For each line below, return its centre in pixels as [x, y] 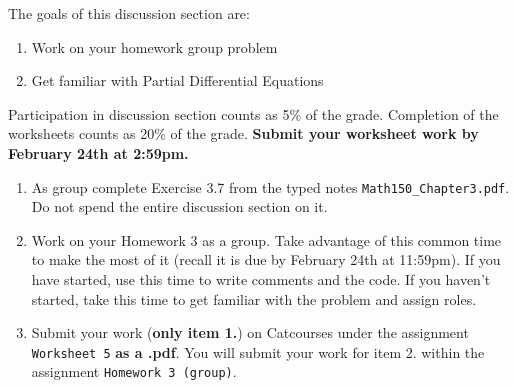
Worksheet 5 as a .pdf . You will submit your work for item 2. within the [258, 351]
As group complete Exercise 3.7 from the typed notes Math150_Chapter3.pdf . [270, 186]
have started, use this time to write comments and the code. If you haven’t [261, 279]
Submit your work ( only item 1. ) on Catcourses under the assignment [250, 332]
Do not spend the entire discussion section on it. [179, 206]
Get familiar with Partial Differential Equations [177, 80]
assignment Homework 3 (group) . [134, 371]
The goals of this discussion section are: [129, 13]
